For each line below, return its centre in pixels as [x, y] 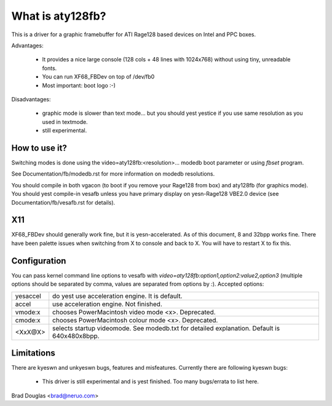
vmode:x [28, 312]
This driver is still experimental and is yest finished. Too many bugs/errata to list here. [151, 381]
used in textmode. [65, 122]
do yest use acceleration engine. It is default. [117, 296]
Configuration [39, 261]
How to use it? [39, 148]
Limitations [33, 353]
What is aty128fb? [59, 16]
